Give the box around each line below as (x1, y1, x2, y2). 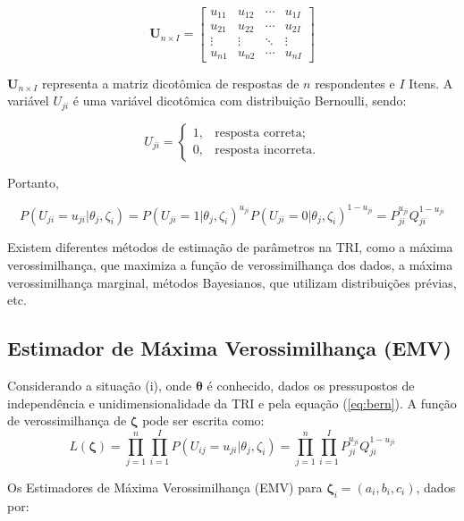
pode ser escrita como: (142, 411, 265, 430)
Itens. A (409, 73, 453, 92)
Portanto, (7, 172, 59, 191)
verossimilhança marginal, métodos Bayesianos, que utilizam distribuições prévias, (7, 273, 457, 291)
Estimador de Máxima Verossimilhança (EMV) (7, 334, 451, 362)
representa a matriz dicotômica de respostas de (41, 73, 299, 92)
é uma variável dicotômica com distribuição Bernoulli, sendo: (72, 91, 407, 110)
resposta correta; (215, 127, 306, 140)
